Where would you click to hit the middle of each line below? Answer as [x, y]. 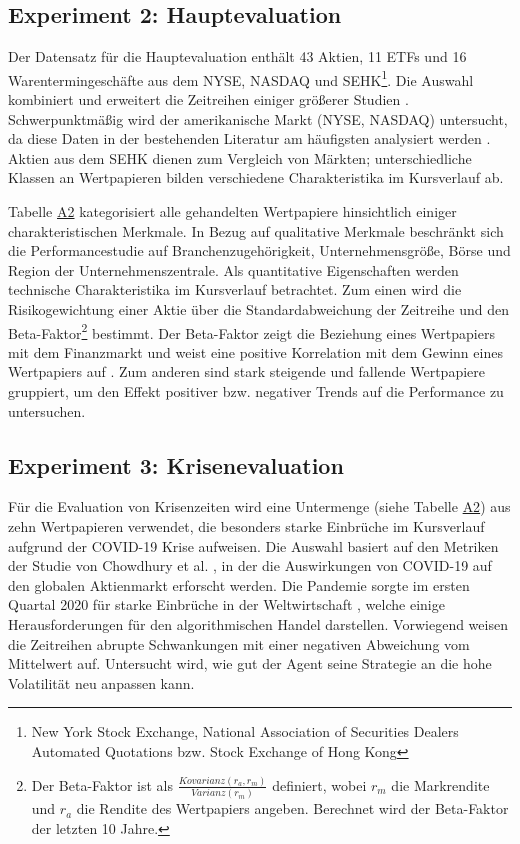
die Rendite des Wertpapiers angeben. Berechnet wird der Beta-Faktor [292, 808]
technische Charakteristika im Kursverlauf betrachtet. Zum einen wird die [235, 289]
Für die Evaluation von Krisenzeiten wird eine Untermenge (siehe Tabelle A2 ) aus [259, 506]
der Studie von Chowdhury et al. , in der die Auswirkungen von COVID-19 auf [250, 565]
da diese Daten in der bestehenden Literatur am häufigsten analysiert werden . [249, 138]
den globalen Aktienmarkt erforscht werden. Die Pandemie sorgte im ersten [239, 584]
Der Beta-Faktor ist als [102, 784]
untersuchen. [47, 410]
